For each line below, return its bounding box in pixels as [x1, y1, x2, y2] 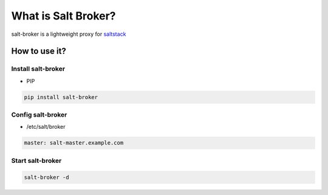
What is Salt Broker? [11, 9, 116, 22]
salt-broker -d [24, 174, 69, 180]
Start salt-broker [11, 156, 62, 165]
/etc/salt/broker [26, 123, 66, 131]
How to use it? [11, 46, 66, 56]
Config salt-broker [11, 111, 67, 119]
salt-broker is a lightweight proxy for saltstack [11, 30, 126, 38]
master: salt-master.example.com [24, 140, 124, 146]
